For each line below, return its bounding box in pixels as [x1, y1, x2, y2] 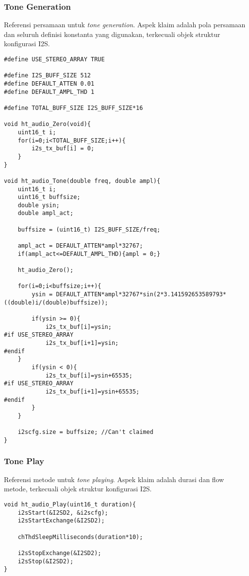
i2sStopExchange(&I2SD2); [17, 549, 101, 557]
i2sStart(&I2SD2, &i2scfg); [17, 509, 108, 516]
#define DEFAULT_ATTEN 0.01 [4, 80, 95, 87]
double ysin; [17, 201, 60, 209]
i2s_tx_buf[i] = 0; [32, 145, 95, 152]
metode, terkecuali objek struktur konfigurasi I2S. [4, 484, 152, 494]
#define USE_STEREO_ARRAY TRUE [4, 56, 105, 63]
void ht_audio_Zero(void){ [4, 121, 91, 128]
